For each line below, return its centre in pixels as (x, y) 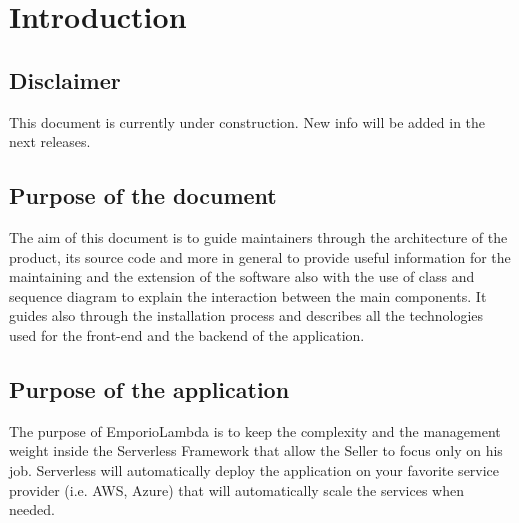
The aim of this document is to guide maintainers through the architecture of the (258, 236)
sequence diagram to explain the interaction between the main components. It (248, 295)
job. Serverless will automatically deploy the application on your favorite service (254, 469)
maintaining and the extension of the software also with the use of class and (242, 276)
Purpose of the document (143, 195)
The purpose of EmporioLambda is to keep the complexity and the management (255, 430)
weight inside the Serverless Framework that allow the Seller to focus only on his (256, 450)
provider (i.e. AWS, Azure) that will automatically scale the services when (236, 489)
